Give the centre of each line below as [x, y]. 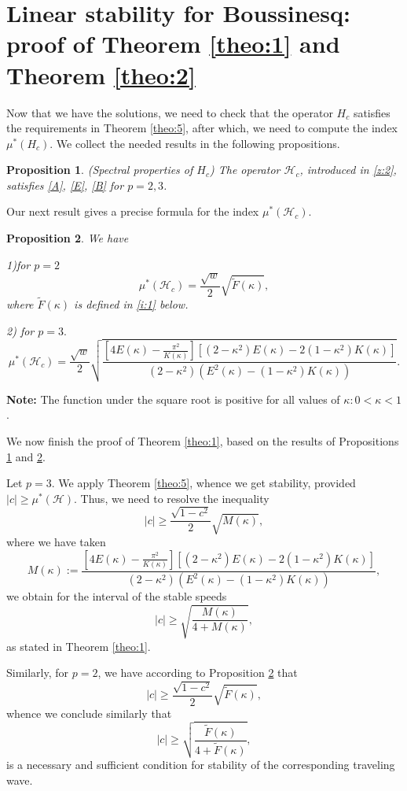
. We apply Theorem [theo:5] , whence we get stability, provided [203, 483]
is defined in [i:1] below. [131, 304]
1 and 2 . [26, 456]
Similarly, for [38, 673]
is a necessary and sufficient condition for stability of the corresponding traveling [201, 765]
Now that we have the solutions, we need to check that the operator [170, 112]
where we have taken [56, 542]
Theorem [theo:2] [101, 74]
